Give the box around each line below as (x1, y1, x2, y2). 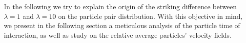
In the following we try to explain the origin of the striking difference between (4, 1, 237, 11)
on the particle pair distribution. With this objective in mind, (58, 11, 243, 21)
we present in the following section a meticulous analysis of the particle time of (4, 20, 240, 30)
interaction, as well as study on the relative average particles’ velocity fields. (4, 29, 232, 40)
